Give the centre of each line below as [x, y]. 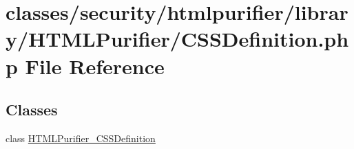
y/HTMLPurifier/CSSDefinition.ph [177, 39]
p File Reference [85, 66]
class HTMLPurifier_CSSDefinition [81, 138]
